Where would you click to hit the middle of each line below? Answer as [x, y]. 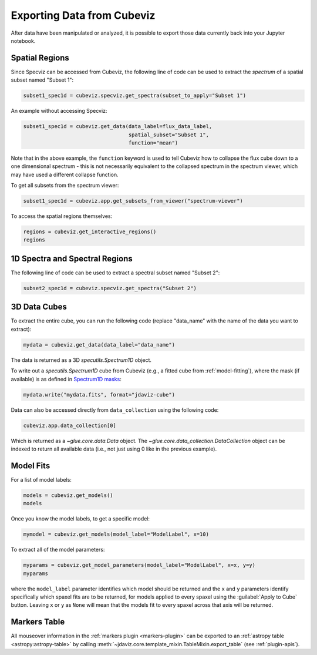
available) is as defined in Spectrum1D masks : [66, 379]
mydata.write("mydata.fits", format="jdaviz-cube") [99, 394]
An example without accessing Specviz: [59, 111]
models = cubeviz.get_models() [68, 495]
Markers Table [38, 622]
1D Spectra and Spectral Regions [72, 258]
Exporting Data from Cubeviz [83, 15]
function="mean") [153, 143]
